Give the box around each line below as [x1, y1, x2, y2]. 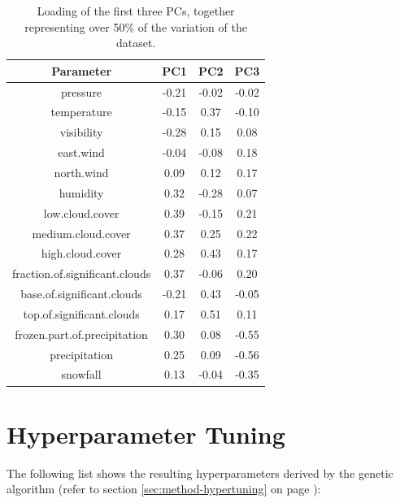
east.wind [58, 144, 105, 161]
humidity [59, 184, 104, 201]
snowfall [61, 366, 102, 383]
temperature [50, 103, 112, 120]
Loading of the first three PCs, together [37, 2, 235, 19]
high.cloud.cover [41, 245, 122, 262]
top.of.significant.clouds [23, 305, 140, 322]
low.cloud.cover [43, 204, 120, 221]
